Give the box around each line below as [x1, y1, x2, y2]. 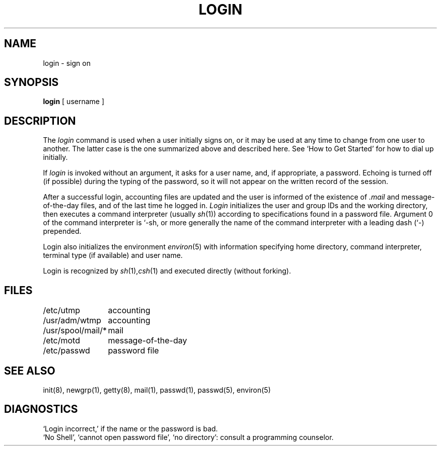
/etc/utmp [43, 305, 80, 316]
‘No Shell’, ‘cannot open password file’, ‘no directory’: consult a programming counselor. [43, 432, 334, 441]
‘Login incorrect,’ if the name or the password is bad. [43, 424, 218, 433]
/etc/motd [43, 335, 80, 346]
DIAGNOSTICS [4, 403, 78, 416]
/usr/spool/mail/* [43, 325, 107, 336]
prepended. [43, 227, 82, 236]
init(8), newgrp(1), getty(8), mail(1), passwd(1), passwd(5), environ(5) [43, 385, 271, 394]
